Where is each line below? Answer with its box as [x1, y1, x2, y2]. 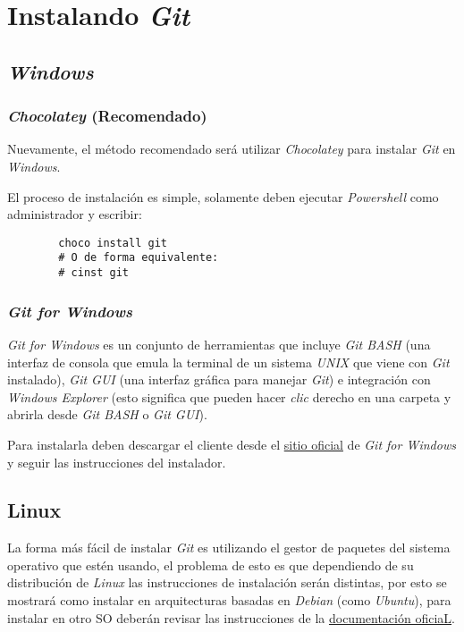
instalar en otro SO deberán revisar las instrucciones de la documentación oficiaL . [7, 608, 455, 627]
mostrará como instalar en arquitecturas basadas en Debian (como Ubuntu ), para [7, 591, 451, 610]
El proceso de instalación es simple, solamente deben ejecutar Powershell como [7, 187, 439, 206]
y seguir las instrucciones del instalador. [7, 452, 226, 471]
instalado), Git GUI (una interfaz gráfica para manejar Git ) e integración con [7, 370, 431, 389]
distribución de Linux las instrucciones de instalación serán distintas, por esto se [7, 573, 447, 592]
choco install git [58, 236, 167, 249]
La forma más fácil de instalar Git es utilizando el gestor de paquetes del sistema [7, 538, 451, 557]
